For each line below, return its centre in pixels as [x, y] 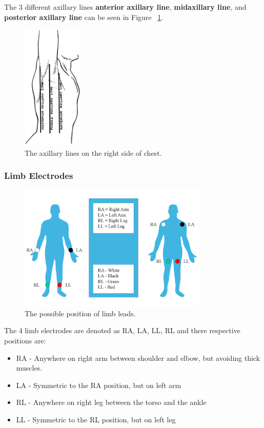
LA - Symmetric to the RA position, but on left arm [99, 385]
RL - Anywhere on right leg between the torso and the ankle [111, 402]
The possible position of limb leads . [80, 313]
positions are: [25, 340]
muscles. [29, 368]
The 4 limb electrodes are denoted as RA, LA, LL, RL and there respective [122, 330]
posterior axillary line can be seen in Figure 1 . [84, 17]
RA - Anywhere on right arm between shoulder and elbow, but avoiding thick [138, 358]
